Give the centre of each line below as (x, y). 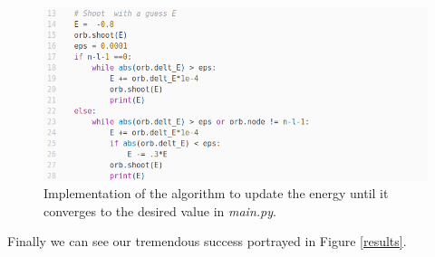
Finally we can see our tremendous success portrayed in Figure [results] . (207, 241)
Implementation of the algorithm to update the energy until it (216, 193)
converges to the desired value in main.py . (160, 210)
